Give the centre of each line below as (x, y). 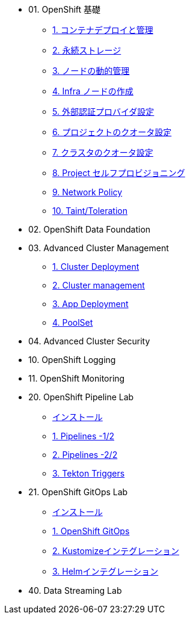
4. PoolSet (73, 322)
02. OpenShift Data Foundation (90, 229)
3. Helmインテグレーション (106, 571)
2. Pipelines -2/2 (85, 455)
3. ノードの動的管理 (91, 71)
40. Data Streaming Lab (75, 590)
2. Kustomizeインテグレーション (116, 551)
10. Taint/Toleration (90, 211)
